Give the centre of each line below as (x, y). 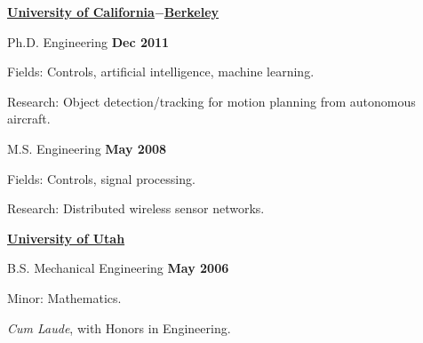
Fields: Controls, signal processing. (101, 178)
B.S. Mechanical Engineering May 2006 (118, 268)
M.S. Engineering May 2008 (87, 148)
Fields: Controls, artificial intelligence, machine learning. (161, 72)
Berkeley (192, 12)
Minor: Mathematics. (64, 297)
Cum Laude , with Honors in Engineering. (119, 327)
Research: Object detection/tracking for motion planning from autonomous (211, 101)
